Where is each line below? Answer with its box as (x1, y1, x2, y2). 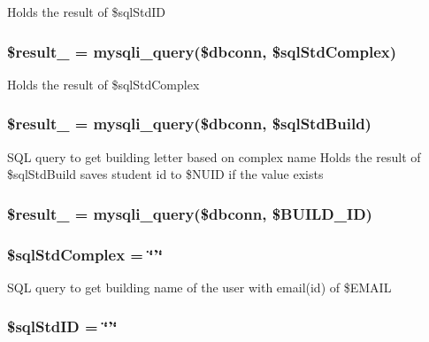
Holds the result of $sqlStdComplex (7, 74, 200, 93)
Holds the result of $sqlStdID (7, 3, 165, 20)
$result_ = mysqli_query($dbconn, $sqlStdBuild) (7, 113, 372, 135)
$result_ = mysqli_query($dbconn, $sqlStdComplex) (7, 40, 397, 62)
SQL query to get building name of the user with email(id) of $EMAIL (7, 277, 392, 296)
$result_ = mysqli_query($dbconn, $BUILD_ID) (7, 202, 372, 224)
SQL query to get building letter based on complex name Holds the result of (7, 147, 421, 166)
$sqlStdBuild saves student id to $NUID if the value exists (7, 165, 324, 183)
